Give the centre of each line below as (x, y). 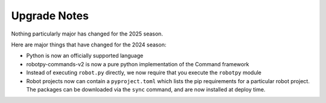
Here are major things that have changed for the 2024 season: (89, 45)
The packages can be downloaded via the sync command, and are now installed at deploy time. (146, 89)
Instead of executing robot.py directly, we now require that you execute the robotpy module (144, 73)
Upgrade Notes (50, 16)
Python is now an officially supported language (85, 56)
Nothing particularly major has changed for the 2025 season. (87, 34)
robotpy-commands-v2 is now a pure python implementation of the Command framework (138, 64)
